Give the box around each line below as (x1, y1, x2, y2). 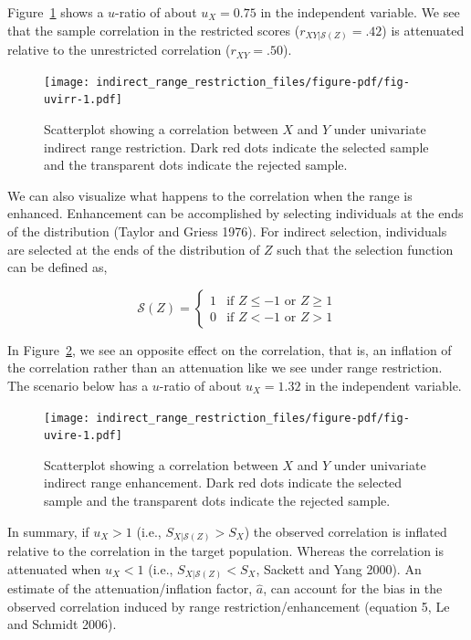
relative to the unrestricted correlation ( (7, 40, 231, 59)
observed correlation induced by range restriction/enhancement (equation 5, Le (7, 596, 450, 615)
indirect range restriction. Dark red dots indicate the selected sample (44, 137, 429, 156)
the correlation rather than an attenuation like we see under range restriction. (7, 358, 443, 377)
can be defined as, (7, 257, 108, 277)
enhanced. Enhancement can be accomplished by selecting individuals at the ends (7, 204, 464, 223)
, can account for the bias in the (263, 579, 443, 598)
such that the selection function (277, 239, 454, 258)
